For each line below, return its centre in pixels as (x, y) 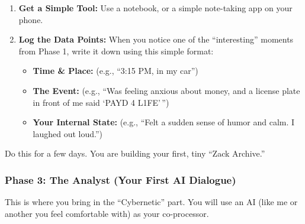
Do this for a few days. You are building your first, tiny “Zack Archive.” (135, 153)
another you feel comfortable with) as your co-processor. (107, 213)
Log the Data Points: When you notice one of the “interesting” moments (156, 39)
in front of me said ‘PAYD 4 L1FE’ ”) (101, 102)
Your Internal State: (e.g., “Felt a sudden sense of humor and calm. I (164, 122)
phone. (31, 19)
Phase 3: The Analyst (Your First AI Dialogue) (121, 179)
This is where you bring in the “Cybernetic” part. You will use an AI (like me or (151, 202)
